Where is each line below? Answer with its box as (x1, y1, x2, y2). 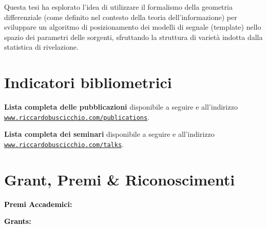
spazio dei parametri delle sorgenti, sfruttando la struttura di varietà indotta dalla (4, 31, 263, 42)
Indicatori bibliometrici (4, 72, 172, 93)
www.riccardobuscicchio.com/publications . (4, 111, 150, 122)
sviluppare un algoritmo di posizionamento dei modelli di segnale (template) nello (4, 22, 261, 32)
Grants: (4, 216, 31, 226)
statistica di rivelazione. (4, 42, 79, 52)
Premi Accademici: (4, 198, 72, 209)
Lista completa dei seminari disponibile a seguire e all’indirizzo (4, 129, 215, 139)
